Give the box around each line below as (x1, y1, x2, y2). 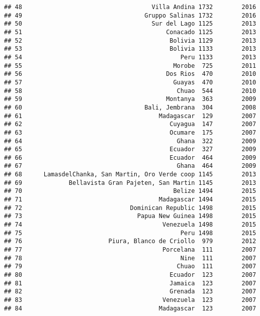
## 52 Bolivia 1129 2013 (4, 37, 256, 44)
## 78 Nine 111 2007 (4, 254, 256, 262)
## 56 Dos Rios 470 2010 (4, 70, 256, 78)
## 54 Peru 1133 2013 (4, 53, 256, 61)
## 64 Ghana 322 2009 (4, 137, 256, 145)
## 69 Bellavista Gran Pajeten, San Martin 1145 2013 (4, 179, 256, 186)
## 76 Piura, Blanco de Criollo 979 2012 (4, 238, 256, 245)
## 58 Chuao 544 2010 (4, 87, 256, 94)
